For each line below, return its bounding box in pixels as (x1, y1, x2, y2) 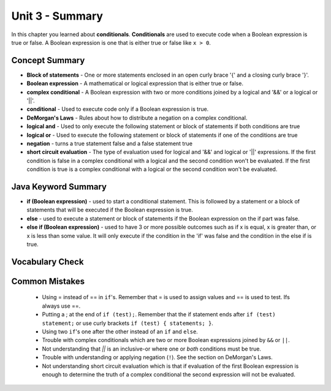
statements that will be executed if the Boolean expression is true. (26, 206, 193, 214)
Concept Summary (11, 55, 85, 66)
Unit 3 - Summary (11, 9, 104, 23)
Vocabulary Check (11, 256, 84, 267)
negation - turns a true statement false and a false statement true (26, 140, 193, 147)
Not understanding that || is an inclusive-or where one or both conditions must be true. (42, 345, 262, 352)
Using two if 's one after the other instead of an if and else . (42, 328, 199, 335)
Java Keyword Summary (11, 181, 107, 192)
